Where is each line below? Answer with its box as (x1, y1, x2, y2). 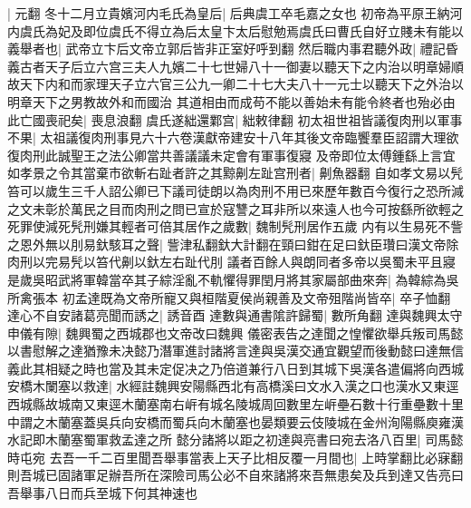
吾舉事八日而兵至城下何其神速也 (7, 484, 197, 503)
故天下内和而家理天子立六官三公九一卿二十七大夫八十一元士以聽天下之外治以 (7, 74, 464, 93)
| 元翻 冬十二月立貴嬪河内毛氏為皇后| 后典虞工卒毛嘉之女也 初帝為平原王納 (7, 4, 450, 22)
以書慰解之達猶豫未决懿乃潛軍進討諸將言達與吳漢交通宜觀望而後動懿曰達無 (7, 341, 451, 360)
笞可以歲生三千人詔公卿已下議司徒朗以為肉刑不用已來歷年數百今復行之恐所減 (7, 181, 464, 200)
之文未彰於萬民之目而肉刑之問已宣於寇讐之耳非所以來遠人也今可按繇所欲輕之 (7, 199, 464, 218)
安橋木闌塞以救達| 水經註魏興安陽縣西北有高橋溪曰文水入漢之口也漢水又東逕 (7, 376, 459, 396)
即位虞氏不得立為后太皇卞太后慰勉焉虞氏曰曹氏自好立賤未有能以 (82, 21, 464, 40)
